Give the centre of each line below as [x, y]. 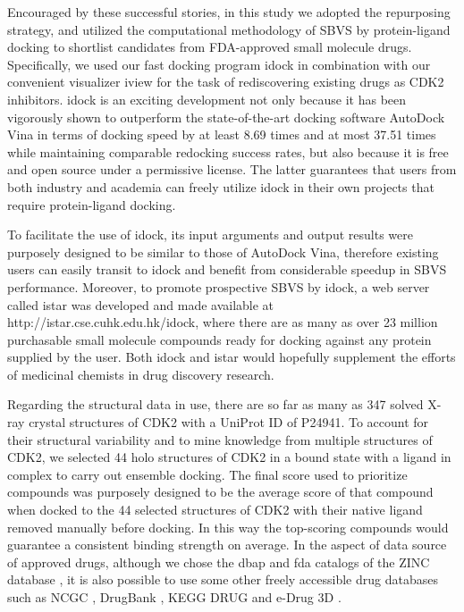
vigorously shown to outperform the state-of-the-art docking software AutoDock [226, 117]
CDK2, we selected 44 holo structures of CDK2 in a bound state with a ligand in [229, 457]
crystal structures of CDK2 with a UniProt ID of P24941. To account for [229, 422]
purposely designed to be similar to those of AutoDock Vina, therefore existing [223, 252]
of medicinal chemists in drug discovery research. [141, 374]
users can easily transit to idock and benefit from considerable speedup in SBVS [227, 269]
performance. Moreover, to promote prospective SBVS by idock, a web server [219, 286]
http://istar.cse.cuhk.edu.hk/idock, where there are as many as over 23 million [223, 322]
